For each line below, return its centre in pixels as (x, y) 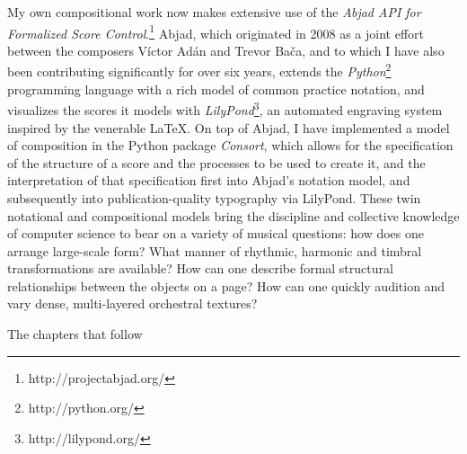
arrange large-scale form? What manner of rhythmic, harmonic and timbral (215, 250)
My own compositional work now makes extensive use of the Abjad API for (214, 12)
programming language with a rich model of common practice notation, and (216, 89)
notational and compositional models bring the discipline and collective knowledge (233, 215)
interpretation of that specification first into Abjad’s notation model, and (209, 180)
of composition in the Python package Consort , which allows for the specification (230, 145)
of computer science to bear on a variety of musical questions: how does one (216, 233)
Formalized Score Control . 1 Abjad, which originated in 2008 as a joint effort (216, 31)
